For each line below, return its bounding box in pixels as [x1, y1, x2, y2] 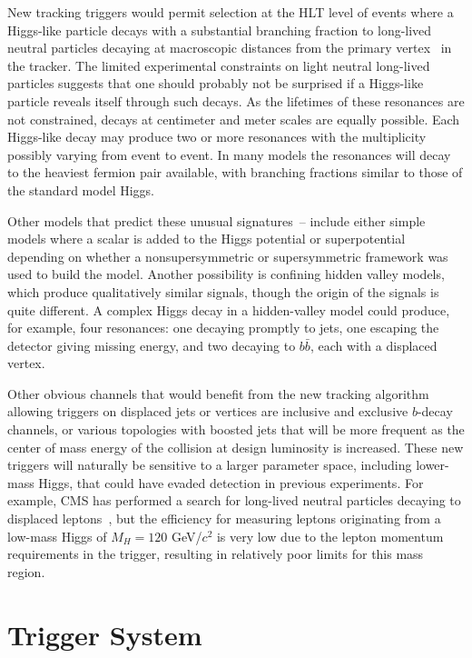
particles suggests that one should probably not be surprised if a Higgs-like [7, 74, 424, 93]
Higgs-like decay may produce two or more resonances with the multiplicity [7, 127, 427, 146]
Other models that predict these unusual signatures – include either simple [7, 211, 426, 230]
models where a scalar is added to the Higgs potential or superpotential [7, 229, 406, 248]
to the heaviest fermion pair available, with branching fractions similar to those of [7, 163, 463, 182]
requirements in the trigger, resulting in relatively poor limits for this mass [7, 544, 424, 563]
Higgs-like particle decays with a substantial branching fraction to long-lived [7, 20, 432, 39]
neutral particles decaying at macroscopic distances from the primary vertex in [7, 38, 452, 57]
